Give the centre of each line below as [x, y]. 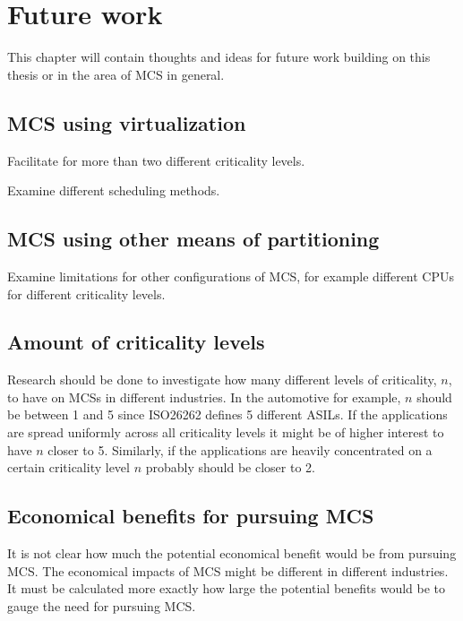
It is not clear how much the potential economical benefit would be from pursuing [232, 553]
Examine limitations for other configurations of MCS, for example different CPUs [231, 276]
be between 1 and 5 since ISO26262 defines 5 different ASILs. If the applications [227, 414]
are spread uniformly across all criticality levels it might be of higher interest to [226, 432]
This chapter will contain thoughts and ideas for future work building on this [219, 57]
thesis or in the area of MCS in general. [116, 74]
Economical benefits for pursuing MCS [191, 516]
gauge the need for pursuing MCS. [102, 605]
